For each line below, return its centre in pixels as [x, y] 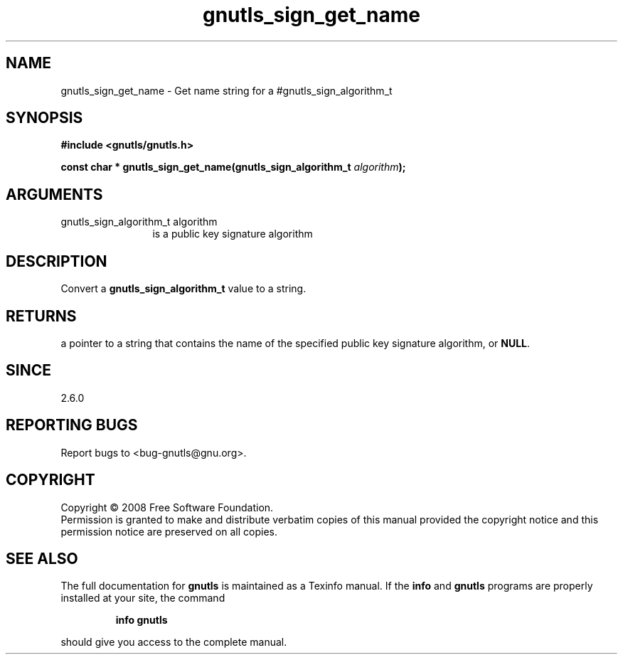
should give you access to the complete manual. [174, 642]
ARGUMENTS [54, 194]
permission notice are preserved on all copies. [169, 531]
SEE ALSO [42, 558]
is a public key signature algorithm [233, 234]
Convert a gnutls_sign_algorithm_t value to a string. [183, 289]
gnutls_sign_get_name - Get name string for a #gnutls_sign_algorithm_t [227, 90]
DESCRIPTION [57, 261]
